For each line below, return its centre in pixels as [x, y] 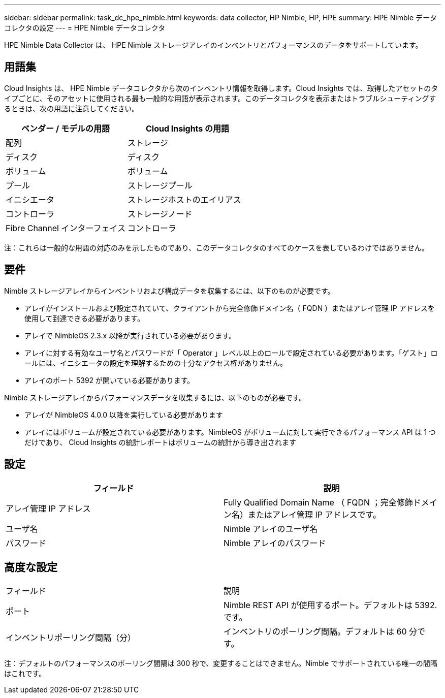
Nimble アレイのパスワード [275, 543]
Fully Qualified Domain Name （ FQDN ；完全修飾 [318, 502]
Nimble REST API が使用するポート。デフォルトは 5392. [330, 605]
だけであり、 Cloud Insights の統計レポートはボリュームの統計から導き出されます [161, 442]
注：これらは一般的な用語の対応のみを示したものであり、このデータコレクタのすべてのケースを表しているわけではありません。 [216, 247]
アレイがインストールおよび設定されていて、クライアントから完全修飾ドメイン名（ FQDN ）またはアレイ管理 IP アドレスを [230, 308]
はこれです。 [25, 674]
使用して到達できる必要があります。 [84, 318]
